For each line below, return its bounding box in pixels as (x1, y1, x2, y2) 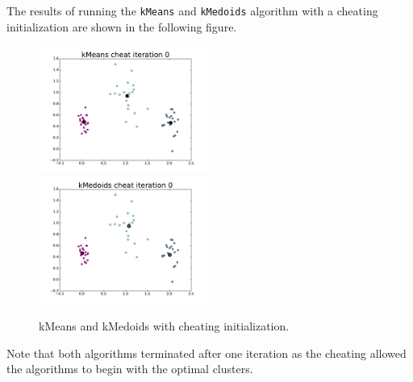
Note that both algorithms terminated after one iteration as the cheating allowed (6, 344, 407, 361)
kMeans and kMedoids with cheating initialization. (39, 318, 290, 334)
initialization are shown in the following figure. (6, 18, 237, 35)
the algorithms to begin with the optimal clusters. (6, 360, 253, 377)
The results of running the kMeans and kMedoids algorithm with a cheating (6, 2, 378, 19)
